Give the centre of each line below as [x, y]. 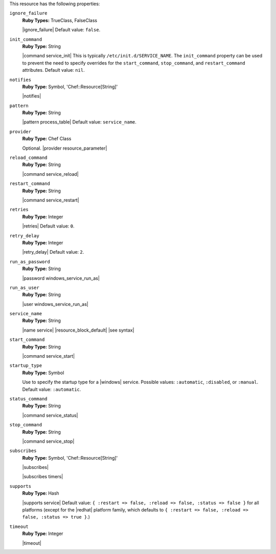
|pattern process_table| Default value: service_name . [79, 122]
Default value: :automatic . [52, 389]
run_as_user [24, 288]
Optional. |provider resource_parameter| [65, 148]
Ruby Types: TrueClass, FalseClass [60, 20]
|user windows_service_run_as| [55, 304]
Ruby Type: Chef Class [47, 139]
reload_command [29, 158]
